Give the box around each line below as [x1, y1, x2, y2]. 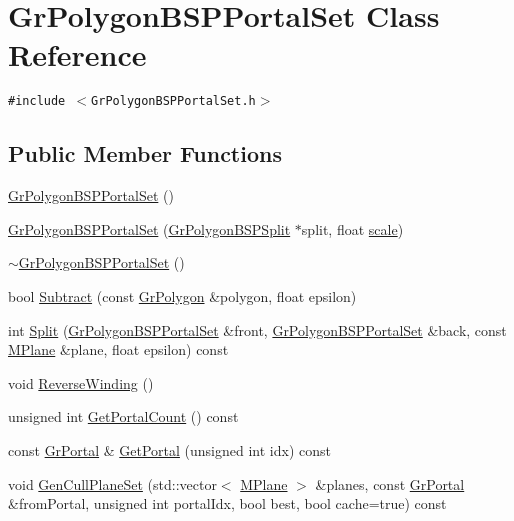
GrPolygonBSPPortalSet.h [91, 94, 256, 109]
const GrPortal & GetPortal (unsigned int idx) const [8, 439, 331, 460]
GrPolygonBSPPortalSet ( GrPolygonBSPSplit [8, 218, 291, 239]
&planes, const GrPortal [315, 473, 465, 494]
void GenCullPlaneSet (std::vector [8, 473, 217, 494]
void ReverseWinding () [8, 372, 154, 393]
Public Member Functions [8, 138, 282, 169]
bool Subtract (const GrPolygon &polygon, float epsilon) [8, 285, 357, 306]
